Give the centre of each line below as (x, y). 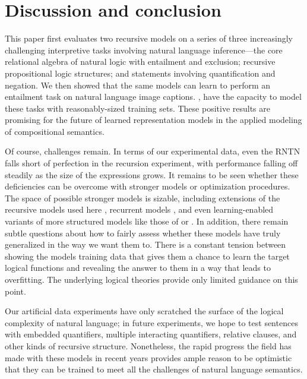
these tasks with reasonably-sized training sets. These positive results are (138, 108)
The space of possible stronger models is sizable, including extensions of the (143, 198)
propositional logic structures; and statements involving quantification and (140, 73)
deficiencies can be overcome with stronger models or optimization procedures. (148, 186)
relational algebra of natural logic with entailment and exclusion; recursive (140, 61)
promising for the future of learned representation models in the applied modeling (153, 120)
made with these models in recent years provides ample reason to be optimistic (148, 357)
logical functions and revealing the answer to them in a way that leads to (138, 268)
